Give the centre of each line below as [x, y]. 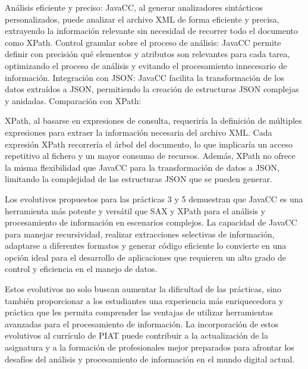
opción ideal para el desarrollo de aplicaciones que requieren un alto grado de [145, 257]
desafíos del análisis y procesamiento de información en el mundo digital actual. [150, 359]
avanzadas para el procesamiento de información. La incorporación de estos [142, 323]
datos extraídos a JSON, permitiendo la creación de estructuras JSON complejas [152, 89]
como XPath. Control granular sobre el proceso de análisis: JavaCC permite [143, 42]
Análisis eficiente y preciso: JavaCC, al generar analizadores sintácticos [134, 7]
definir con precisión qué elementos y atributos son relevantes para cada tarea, [147, 54]
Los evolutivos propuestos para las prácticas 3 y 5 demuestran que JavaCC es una [154, 198]
